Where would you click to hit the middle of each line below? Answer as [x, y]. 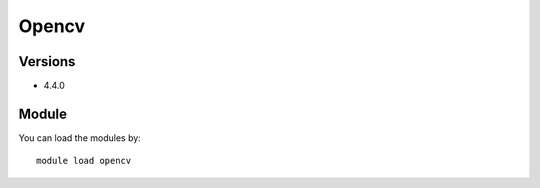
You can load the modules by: [80, 137]
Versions [47, 61]
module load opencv [84, 161]
